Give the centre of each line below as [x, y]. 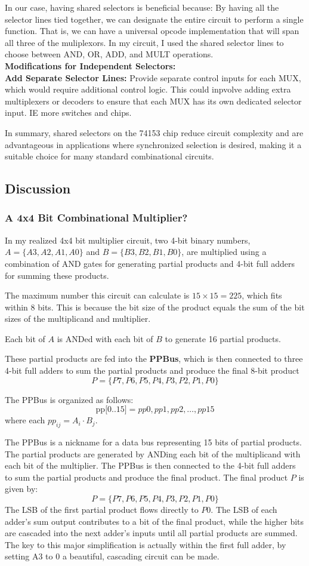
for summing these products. [57, 275]
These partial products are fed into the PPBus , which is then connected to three [154, 359]
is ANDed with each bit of [105, 338]
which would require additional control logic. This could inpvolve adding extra [148, 89]
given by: [21, 489]
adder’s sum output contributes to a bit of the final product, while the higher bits [154, 521]
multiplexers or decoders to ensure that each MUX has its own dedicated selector [153, 101]
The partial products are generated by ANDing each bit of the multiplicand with [153, 453]
